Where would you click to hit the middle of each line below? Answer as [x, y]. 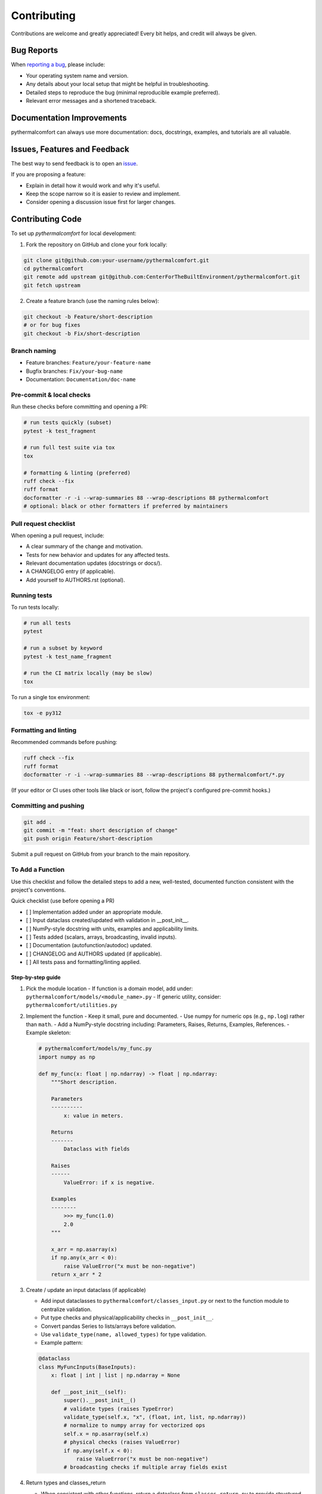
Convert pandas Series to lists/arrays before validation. [109, 1326]
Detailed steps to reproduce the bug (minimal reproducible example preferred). [123, 92]
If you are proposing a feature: [48, 174]
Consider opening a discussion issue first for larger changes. [101, 202]
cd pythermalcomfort [53, 269]
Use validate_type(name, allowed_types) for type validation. [124, 1334]
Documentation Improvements [69, 117]
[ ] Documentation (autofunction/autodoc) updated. [89, 945]
